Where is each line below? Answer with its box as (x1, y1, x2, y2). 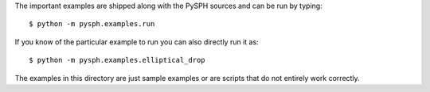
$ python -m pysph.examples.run (29, 20, 155, 29)
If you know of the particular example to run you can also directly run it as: (14, 36, 259, 47)
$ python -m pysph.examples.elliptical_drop (29, 56, 206, 65)
